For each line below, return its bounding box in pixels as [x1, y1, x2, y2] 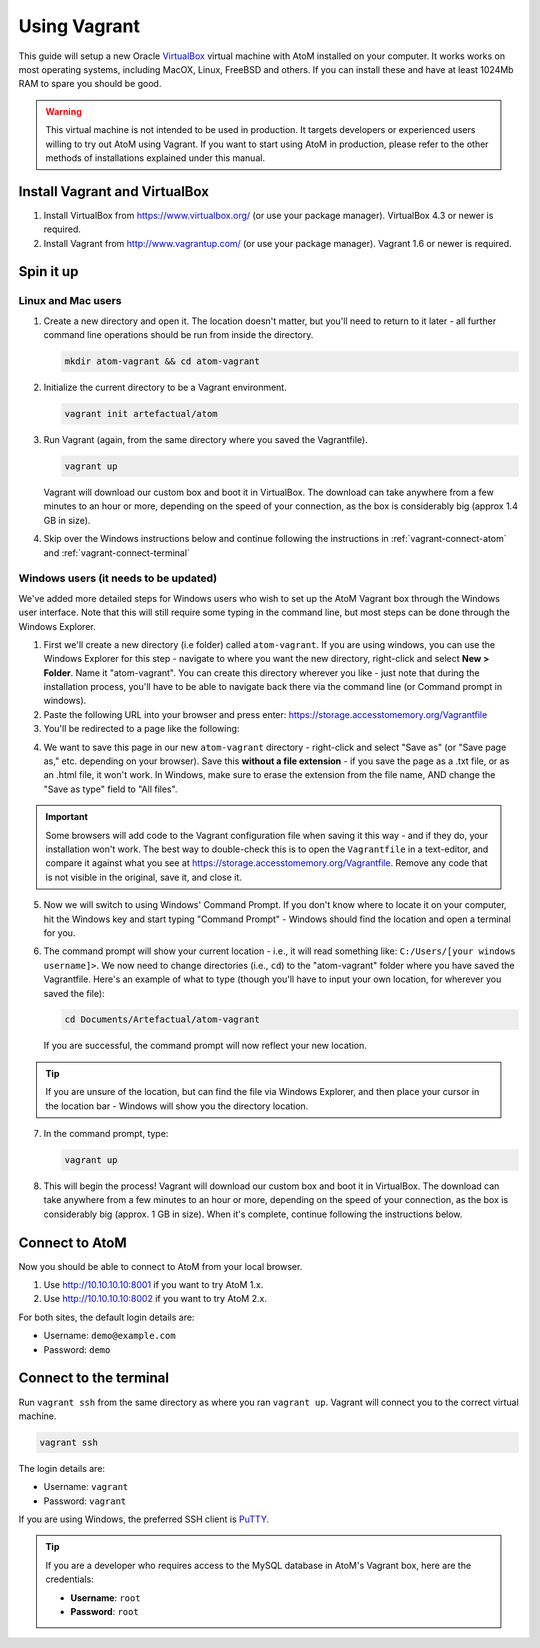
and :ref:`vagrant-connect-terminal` [43, 546, 190, 559]
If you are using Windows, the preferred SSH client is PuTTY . [18, 1513, 270, 1525]
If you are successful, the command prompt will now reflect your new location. [43, 1040, 367, 1052]
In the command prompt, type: [43, 1128, 169, 1140]
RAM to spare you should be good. [18, 78, 162, 90]
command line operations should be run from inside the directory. [43, 329, 314, 341]
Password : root [70, 1606, 139, 1618]
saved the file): [43, 987, 105, 999]
